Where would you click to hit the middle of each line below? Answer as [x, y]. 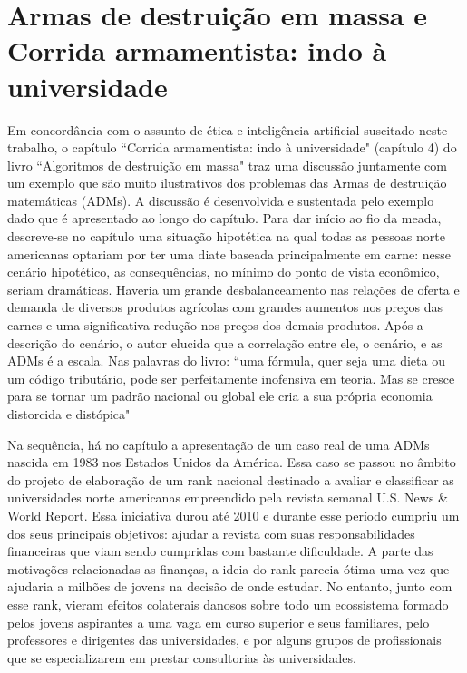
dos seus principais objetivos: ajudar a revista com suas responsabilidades [211, 533]
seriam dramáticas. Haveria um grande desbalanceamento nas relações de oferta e [233, 289]
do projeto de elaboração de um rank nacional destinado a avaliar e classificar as [231, 479]
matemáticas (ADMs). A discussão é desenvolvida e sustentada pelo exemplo [221, 200]
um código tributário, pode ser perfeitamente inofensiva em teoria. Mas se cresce [231, 378]
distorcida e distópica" [69, 414]
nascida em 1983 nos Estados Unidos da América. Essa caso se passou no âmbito [232, 462]
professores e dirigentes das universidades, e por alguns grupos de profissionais [224, 640]
